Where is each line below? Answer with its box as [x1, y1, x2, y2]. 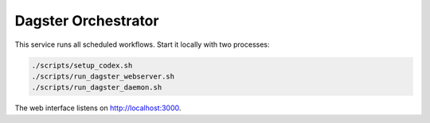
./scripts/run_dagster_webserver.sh [31, 71, 175, 81]
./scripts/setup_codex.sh [31, 60, 133, 70]
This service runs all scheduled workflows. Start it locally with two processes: [14, 40, 270, 49]
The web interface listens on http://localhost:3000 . [14, 103, 182, 113]
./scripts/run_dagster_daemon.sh [31, 83, 162, 92]
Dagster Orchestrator [14, 12, 159, 29]
